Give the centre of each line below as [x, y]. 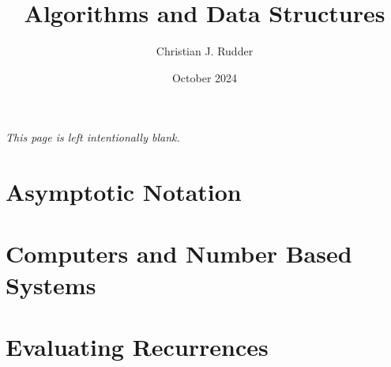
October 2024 [205, 77]
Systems [51, 284]
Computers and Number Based [179, 253]
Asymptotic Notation [124, 192]
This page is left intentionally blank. [93, 137]
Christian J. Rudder [205, 51]
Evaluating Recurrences [137, 347]
